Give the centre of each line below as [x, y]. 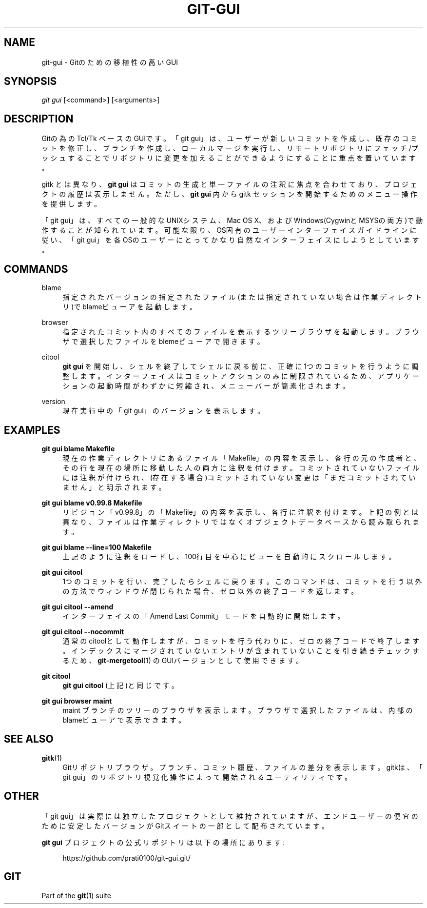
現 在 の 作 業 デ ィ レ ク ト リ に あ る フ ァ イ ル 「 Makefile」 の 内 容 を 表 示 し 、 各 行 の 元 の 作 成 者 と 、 [242, 458]
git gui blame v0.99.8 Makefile [92, 503]
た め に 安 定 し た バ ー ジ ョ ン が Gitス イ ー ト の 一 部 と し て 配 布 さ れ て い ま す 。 [185, 826]
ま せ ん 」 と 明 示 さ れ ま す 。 [114, 487]
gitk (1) [52, 758]
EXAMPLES [32, 430]
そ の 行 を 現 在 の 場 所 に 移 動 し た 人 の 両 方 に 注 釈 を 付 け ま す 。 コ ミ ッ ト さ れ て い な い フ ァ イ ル [241, 467]
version [53, 402]
